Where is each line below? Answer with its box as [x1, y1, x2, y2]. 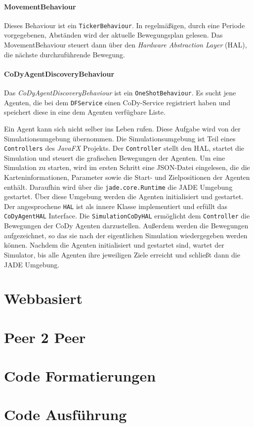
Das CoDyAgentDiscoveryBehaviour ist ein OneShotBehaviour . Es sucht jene [4, 87, 236, 98]
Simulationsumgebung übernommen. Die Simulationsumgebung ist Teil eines [4, 133, 236, 143]
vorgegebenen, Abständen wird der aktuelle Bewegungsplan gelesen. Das [4, 30, 223, 40]
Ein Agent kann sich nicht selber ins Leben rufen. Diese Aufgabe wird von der [4, 123, 241, 133]
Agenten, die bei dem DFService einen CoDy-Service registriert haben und [4, 97, 231, 107]
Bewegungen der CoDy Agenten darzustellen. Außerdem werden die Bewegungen [4, 220, 249, 231]
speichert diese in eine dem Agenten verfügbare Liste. [4, 107, 166, 117]
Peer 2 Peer [4, 327, 86, 347]
